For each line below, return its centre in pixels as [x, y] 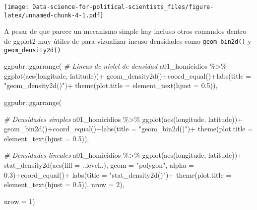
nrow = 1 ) [20, 201]
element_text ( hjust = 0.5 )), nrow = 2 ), [64, 184]
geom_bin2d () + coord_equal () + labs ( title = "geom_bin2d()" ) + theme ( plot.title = [128, 129]
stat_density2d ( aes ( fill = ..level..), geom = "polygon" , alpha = [99, 164]
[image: [17, 7]
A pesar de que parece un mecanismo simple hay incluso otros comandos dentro [125, 31]
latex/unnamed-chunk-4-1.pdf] [54, 15]
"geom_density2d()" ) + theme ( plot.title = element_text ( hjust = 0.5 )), [111, 85]
